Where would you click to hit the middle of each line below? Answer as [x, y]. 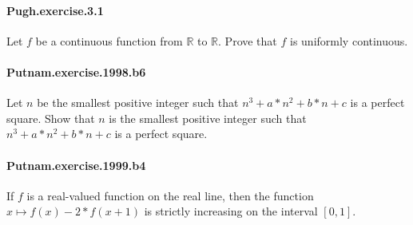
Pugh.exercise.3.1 [55, 10]
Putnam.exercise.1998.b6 [76, 71]
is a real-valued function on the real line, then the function [170, 195]
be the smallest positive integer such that [138, 103]
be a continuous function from [109, 40]
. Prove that [248, 40]
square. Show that [51, 118]
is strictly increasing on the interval [231, 211]
